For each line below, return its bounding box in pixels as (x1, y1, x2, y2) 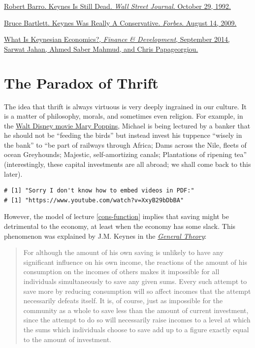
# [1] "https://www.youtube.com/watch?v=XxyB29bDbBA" (4, 196, 184, 204)
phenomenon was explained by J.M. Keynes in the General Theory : (4, 230, 207, 241)
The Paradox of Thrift (4, 72, 159, 93)
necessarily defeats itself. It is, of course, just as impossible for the (23, 295, 223, 306)
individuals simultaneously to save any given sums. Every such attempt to (23, 276, 247, 286)
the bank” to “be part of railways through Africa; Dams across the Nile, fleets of (4, 139, 247, 150)
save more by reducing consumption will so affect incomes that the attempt (23, 285, 251, 296)
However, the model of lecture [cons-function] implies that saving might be (4, 211, 229, 221)
